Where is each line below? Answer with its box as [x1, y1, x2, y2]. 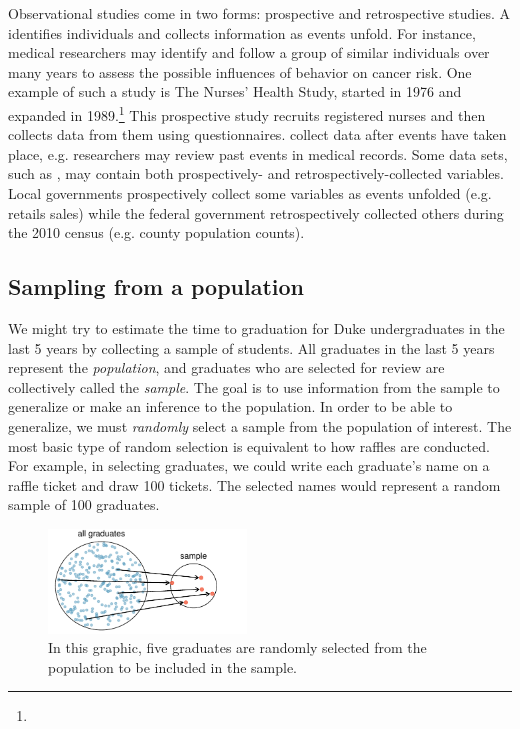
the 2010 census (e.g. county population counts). [8, 222, 305, 243]
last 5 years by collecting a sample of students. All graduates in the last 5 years [8, 337, 495, 358]
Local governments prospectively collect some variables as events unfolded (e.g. [8, 183, 492, 203]
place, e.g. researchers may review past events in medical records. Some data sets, [8, 143, 508, 164]
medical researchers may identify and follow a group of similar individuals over [8, 42, 490, 63]
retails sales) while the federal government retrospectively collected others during [8, 202, 504, 223]
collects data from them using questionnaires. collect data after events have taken [8, 124, 507, 145]
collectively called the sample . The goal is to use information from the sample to [8, 376, 500, 397]
